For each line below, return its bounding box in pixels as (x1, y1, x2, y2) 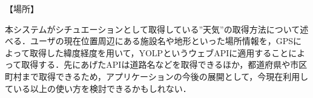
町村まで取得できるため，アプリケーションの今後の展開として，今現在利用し (5, 70, 309, 82)
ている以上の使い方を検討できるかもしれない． (5, 82, 191, 94)
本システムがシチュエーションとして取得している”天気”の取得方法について (5, 22, 300, 35)
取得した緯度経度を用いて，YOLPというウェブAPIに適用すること (29, 46, 289, 59)
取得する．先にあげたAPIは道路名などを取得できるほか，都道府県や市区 (21, 58, 308, 71)
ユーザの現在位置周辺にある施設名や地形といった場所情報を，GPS (30, 34, 294, 47)
